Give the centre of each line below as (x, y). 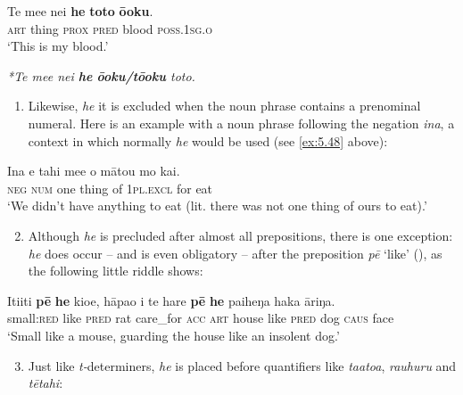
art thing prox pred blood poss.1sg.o (110, 28)
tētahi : (45, 383)
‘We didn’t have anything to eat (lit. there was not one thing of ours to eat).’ (217, 206)
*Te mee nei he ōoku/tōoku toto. (101, 75)
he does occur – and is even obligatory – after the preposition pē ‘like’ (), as (235, 253)
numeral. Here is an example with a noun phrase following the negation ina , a (241, 123)
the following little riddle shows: (116, 271)
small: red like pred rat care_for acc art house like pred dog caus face (201, 318)
